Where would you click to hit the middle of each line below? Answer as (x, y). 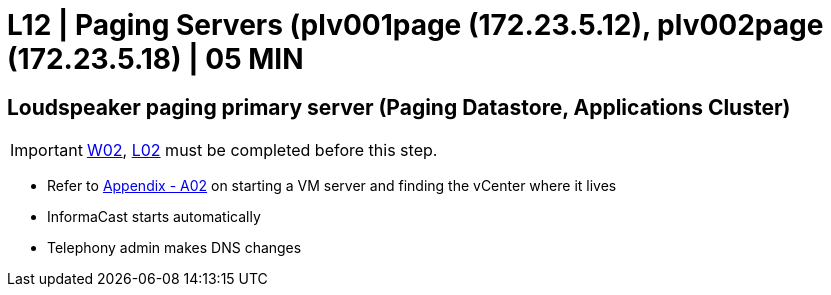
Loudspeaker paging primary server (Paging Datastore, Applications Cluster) (399, 107)
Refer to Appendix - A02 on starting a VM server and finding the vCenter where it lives (332, 186)
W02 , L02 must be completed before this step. (262, 150)
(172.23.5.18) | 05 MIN (155, 59)
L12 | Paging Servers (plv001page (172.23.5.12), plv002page (415, 25)
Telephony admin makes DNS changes (174, 248)
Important (46, 150)
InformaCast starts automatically (154, 217)
